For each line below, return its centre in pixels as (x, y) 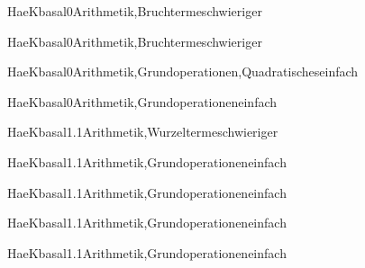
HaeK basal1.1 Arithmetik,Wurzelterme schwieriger (143, 132)
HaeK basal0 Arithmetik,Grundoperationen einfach (142, 101)
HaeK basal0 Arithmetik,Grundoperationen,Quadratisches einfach (183, 71)
